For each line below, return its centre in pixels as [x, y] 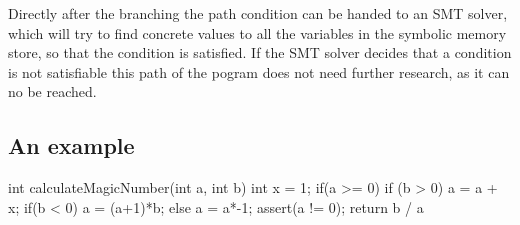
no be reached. [52, 91]
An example [71, 145]
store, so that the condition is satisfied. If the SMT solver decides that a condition [260, 52]
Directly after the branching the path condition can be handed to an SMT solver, [258, 13]
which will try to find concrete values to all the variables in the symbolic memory [257, 32]
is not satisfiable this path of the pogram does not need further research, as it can [259, 71]
